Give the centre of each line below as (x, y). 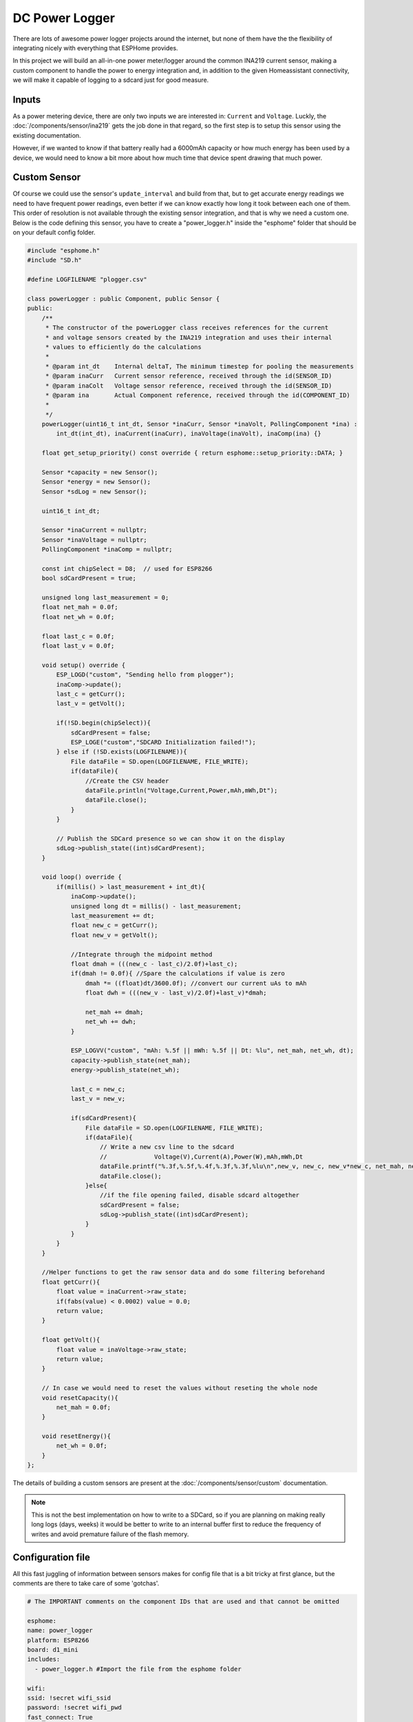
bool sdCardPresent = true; (89, 578)
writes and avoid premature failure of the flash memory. (110, 1534)
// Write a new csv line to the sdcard (167, 1147)
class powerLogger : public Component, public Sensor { (124, 299)
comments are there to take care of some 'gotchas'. (86, 1584)
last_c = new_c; (98, 1089)
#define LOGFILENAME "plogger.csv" (87, 280)
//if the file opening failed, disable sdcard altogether (200, 1195)
